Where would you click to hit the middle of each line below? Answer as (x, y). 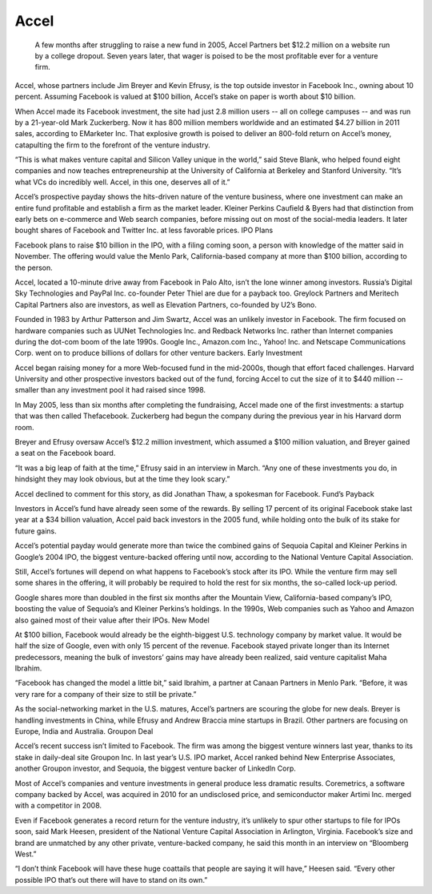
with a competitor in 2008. (58, 806)
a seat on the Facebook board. (65, 453)
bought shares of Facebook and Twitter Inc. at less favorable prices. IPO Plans (144, 230)
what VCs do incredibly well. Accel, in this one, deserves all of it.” (123, 182)
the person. (34, 268)
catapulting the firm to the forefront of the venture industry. (113, 145)
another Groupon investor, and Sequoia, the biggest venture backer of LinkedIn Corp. (155, 768)
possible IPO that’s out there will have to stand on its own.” (111, 880)
